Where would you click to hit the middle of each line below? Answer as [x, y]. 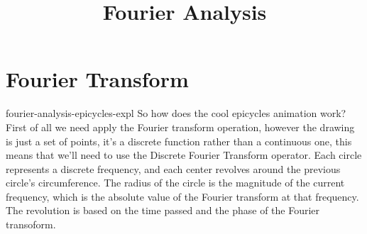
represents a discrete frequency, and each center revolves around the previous [173, 168]
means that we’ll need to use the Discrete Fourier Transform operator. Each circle [184, 155]
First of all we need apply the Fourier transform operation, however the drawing [180, 127]
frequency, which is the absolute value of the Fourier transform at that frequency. [182, 196]
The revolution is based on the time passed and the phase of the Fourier [163, 210]
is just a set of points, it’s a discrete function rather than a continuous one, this [179, 141]
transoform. [31, 224]
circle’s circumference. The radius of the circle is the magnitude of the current [175, 183]
